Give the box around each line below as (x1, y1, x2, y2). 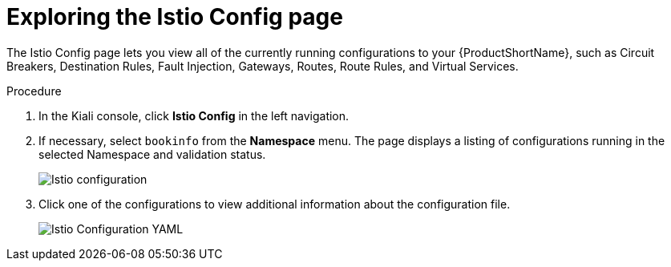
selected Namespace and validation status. (38, 147, 266, 161)
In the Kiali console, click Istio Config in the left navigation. (38, 108, 350, 123)
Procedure (6, 83, 62, 98)
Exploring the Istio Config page (6, 3, 343, 30)
